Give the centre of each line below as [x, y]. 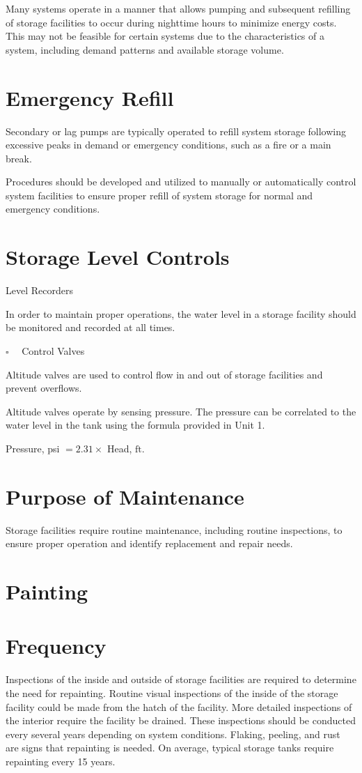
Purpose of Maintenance [125, 496]
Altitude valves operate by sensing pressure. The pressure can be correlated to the [181, 411]
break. [19, 158]
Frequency [56, 646]
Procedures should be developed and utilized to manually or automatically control [181, 182]
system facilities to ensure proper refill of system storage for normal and [159, 195]
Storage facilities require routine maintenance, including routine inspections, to [174, 529]
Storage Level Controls [118, 257]
